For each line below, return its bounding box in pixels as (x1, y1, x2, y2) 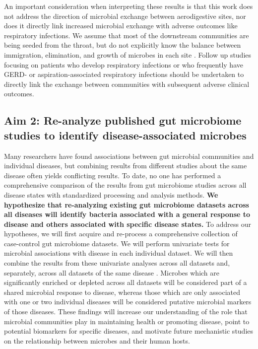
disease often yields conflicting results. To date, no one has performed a (4, 170, 221, 180)
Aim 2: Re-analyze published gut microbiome (4, 113, 242, 128)
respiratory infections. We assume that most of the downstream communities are (4, 30, 249, 40)
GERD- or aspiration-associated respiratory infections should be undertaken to (4, 69, 244, 79)
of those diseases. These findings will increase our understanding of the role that (4, 306, 248, 317)
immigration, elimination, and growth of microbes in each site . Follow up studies (4, 49, 252, 60)
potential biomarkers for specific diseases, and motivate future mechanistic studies (4, 326, 254, 336)
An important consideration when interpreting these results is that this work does (4, 1, 253, 11)
